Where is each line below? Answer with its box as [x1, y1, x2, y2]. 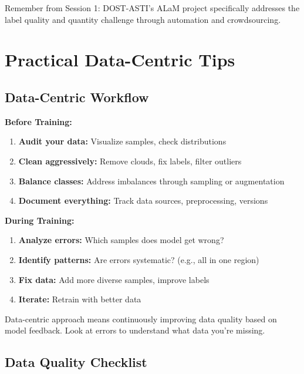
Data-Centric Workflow [5, 87, 149, 106]
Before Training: [5, 115, 72, 127]
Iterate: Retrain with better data [18, 293, 141, 305]
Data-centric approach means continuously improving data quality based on [5, 312, 277, 325]
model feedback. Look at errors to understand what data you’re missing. [5, 324, 265, 336]
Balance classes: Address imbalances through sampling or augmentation [18, 174, 285, 187]
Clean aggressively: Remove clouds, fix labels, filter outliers [18, 154, 242, 167]
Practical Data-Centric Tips [5, 48, 235, 72]
